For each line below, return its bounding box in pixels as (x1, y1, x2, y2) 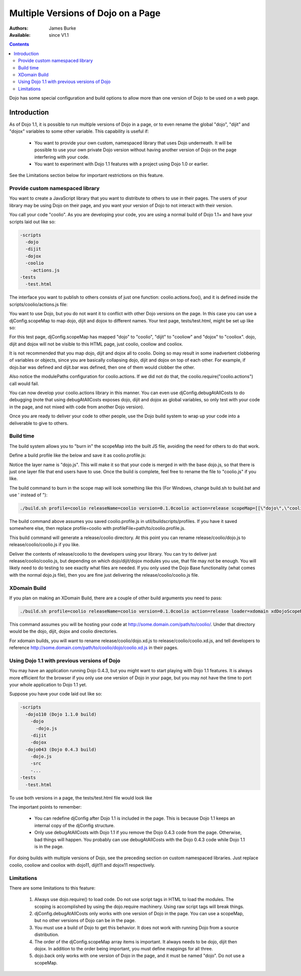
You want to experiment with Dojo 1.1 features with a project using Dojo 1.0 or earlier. (34, 161, 209, 167)
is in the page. (34, 843, 64, 849)
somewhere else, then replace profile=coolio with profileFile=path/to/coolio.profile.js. (9, 525, 186, 531)
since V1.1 (49, 32, 69, 38)
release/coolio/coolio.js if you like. (9, 542, 80, 548)
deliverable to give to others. (9, 420, 69, 426)
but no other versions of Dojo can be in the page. (34, 918, 136, 924)
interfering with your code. (34, 154, 90, 160)
